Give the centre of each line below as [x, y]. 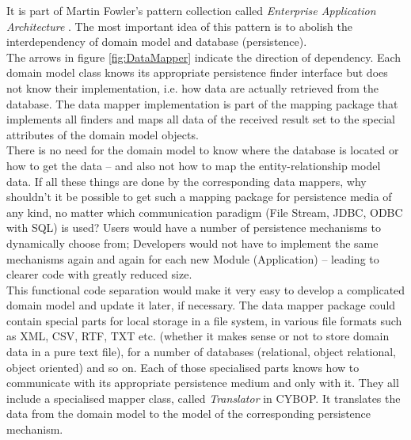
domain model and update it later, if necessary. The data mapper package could [201, 305]
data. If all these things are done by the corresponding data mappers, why [186, 181]
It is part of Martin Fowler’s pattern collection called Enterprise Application [191, 10]
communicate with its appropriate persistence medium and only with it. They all [203, 383]
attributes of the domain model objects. [103, 134]
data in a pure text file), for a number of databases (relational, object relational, [201, 352]
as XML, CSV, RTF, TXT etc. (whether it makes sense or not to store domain [198, 336]
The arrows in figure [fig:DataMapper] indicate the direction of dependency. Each [204, 57]
